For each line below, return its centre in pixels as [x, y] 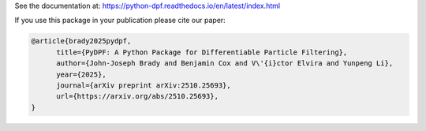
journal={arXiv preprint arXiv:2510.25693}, [144, 85]
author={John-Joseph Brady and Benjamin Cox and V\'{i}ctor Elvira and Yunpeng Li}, [225, 64]
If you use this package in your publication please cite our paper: [120, 21]
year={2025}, [81, 74]
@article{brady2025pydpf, [81, 41]
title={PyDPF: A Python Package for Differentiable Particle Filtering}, [202, 52]
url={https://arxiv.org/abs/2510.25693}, [137, 96]
